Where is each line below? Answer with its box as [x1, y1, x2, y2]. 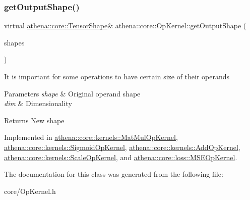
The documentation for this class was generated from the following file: [4, 169, 223, 179]
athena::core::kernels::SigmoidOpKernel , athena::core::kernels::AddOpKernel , [4, 141, 240, 152]
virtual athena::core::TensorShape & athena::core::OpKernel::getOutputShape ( [4, 20, 246, 31]
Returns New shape [4, 115, 65, 125]
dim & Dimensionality [4, 98, 72, 109]
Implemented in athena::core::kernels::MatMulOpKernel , [4, 132, 178, 142]
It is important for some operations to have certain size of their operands [4, 71, 230, 81]
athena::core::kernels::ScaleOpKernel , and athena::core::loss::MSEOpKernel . [4, 152, 237, 162]
